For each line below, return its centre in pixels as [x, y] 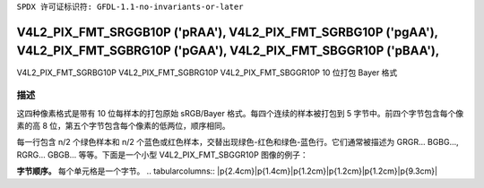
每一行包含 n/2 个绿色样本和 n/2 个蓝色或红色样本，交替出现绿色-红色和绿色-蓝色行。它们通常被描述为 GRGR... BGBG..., [238, 142]
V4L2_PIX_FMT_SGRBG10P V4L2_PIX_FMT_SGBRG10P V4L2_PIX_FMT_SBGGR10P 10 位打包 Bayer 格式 [207, 73]
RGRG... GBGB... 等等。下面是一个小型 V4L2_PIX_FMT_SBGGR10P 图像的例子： [162, 154]
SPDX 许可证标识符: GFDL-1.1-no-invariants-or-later [130, 7]
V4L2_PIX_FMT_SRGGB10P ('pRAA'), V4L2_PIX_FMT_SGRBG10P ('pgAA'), [227, 32]
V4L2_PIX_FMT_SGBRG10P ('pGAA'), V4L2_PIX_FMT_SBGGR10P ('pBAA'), [228, 51]
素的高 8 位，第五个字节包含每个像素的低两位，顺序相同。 [123, 126]
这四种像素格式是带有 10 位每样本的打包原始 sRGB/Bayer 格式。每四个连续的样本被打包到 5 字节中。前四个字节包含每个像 [240, 113]
